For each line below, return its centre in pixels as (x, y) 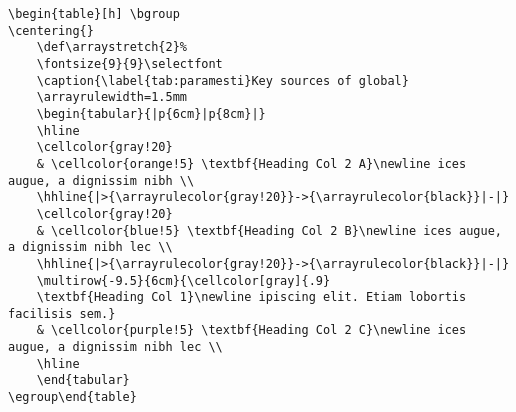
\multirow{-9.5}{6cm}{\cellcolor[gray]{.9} (183, 280)
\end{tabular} (83, 380)
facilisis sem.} (62, 313)
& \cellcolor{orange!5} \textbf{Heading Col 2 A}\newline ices (251, 163)
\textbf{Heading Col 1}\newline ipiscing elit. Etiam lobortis (251, 297)
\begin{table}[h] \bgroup (94, 14)
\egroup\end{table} (72, 397)
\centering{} (51, 30)
